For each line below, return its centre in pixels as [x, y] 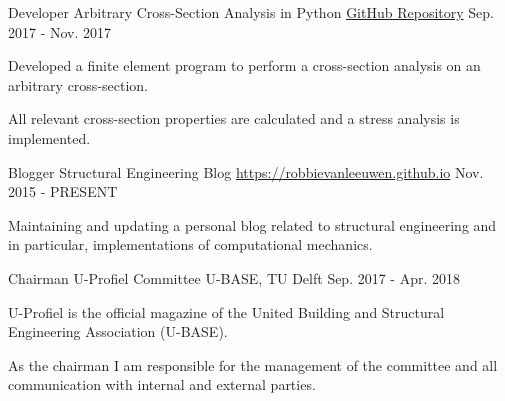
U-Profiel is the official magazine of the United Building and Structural [226, 311]
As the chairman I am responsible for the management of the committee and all [253, 364]
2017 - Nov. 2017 [60, 31]
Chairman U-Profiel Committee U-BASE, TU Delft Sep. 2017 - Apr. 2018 [234, 277]
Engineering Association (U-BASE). [118, 331]
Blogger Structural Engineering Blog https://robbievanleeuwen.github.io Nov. [246, 171]
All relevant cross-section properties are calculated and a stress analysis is [234, 118]
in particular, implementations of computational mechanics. [190, 244]
